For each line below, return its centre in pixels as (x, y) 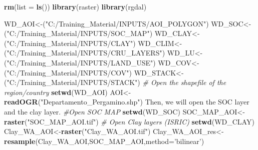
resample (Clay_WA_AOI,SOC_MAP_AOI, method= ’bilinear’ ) (104, 141)
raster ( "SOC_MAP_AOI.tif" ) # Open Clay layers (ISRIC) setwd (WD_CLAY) (129, 121)
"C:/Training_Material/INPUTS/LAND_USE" (80, 62)
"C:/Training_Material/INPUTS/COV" (68, 72)
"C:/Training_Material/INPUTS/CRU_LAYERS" (84, 53)
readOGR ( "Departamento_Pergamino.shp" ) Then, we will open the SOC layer (127, 102)
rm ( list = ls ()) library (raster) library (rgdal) (75, 6)
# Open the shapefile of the (184, 82)
